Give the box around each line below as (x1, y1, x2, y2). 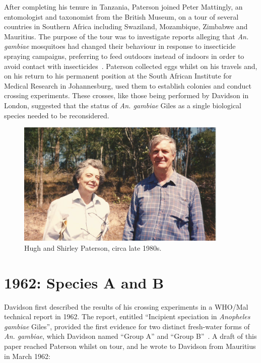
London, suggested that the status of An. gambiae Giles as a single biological (4, 100, 242, 110)
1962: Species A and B (4, 272, 164, 293)
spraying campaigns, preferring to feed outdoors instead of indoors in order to (4, 50, 244, 61)
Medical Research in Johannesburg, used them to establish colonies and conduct (4, 80, 251, 91)
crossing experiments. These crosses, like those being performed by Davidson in (4, 90, 249, 101)
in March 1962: (4, 350, 50, 361)
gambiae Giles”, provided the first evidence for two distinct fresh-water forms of (4, 321, 250, 331)
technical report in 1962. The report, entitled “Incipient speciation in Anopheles (4, 311, 250, 322)
